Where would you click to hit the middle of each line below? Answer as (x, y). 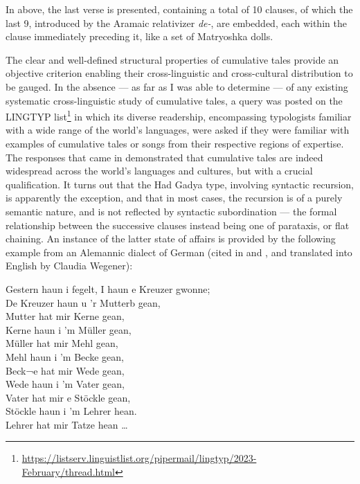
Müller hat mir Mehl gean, (62, 343)
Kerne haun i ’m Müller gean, (69, 329)
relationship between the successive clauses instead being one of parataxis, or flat (178, 225)
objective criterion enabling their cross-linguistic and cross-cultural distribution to (179, 73)
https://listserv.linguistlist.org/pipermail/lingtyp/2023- (139, 458)
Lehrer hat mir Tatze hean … (67, 424)
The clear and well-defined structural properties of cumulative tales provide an (172, 59)
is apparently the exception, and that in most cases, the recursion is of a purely (174, 198)
